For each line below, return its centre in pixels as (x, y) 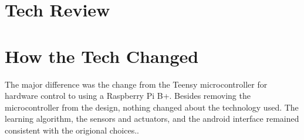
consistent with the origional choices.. (72, 130)
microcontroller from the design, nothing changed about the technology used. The (152, 107)
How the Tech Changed (102, 56)
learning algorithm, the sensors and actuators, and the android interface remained (152, 119)
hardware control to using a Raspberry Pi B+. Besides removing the (128, 96)
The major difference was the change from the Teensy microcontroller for (136, 84)
